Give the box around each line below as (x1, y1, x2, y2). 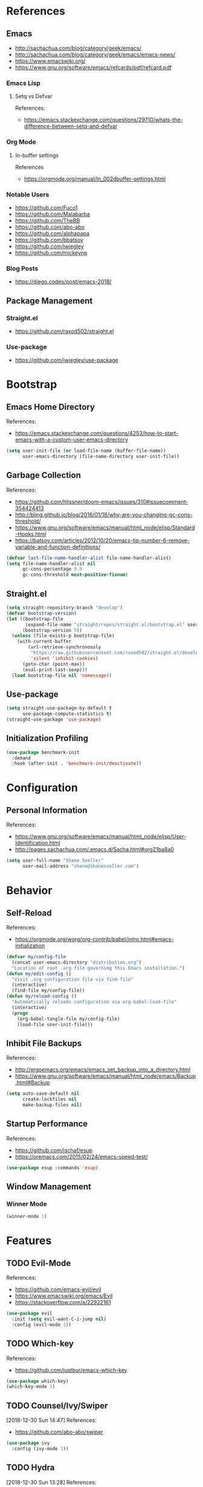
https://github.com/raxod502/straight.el (14, 327, 114, 335)
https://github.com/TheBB (14, 217, 80, 224)
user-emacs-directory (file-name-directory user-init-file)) (22, 454, 180, 460)
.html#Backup (14, 1079, 50, 1086)
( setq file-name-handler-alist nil (6, 560, 96, 566)
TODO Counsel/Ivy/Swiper (6, 1400, 108, 1411)
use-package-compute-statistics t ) (22, 711, 112, 717)
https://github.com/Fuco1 (14, 204, 78, 211)
